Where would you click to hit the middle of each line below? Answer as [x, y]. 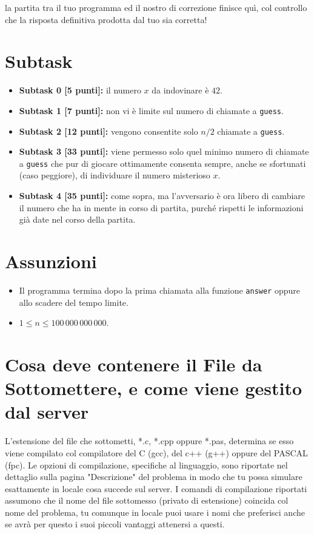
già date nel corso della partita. [77, 219]
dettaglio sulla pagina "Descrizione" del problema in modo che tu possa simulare [154, 477]
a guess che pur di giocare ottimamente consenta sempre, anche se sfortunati [162, 163]
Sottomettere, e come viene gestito [154, 388]
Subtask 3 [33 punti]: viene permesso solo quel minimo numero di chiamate [164, 151]
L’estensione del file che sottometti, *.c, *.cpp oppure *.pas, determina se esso [149, 441]
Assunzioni [51, 261]
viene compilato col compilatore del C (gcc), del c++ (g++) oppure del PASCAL [156, 452]
